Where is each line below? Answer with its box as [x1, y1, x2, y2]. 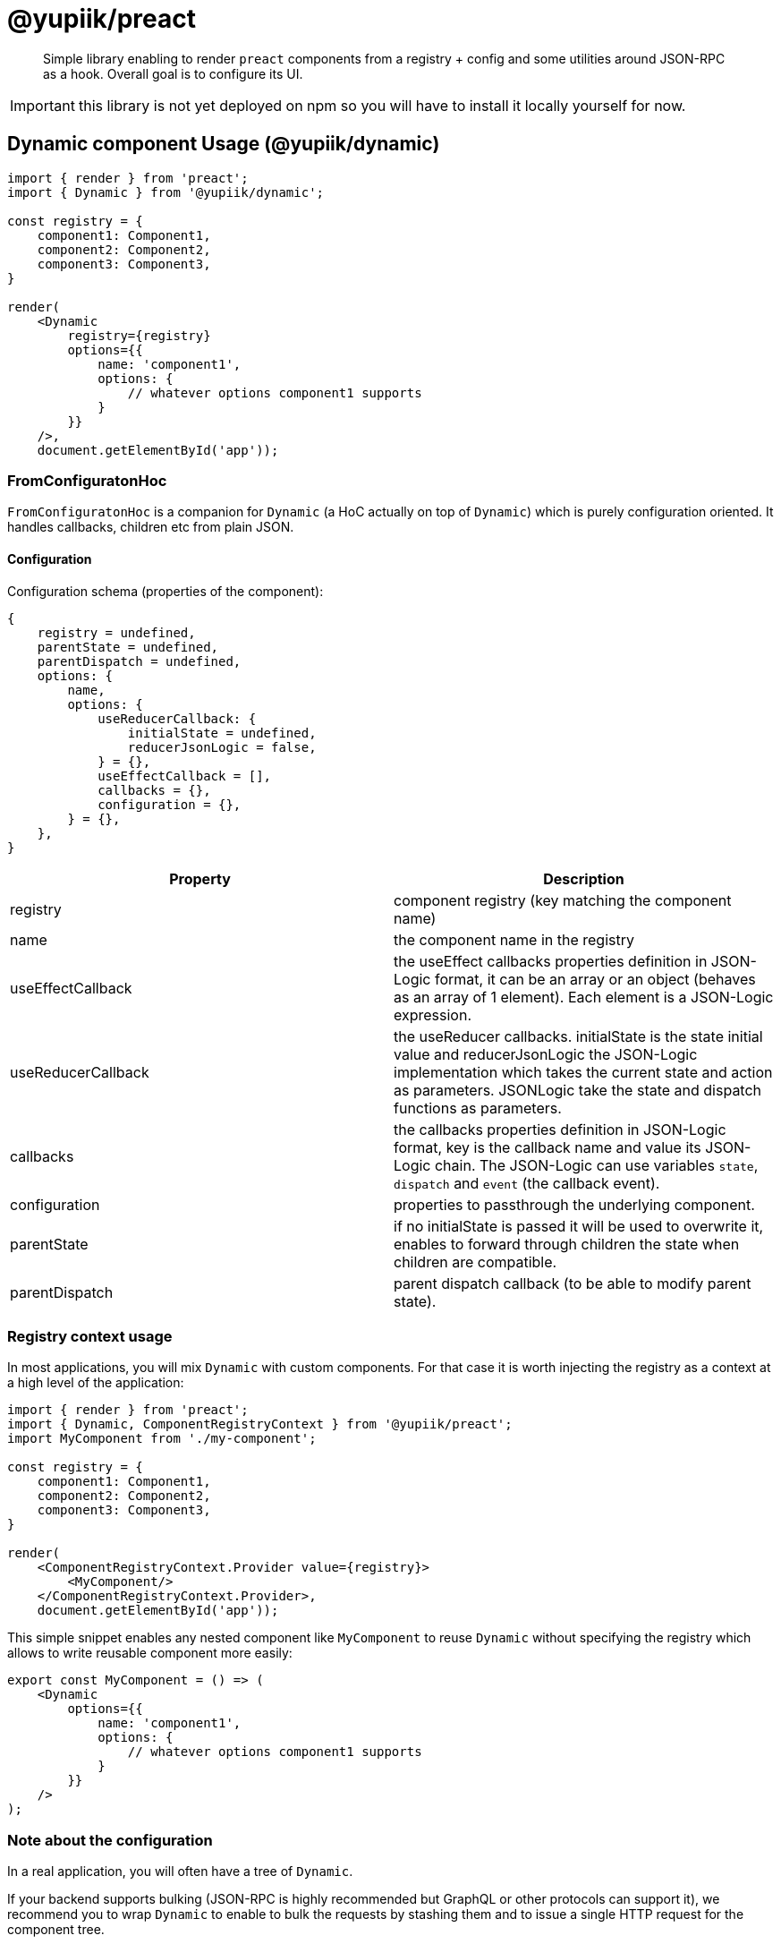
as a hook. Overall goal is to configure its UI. [43, 65, 303, 81]
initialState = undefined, [127, 725, 317, 740]
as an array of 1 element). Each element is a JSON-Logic [394, 987, 774, 1006]
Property [169, 869, 231, 888]
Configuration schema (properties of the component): [7, 583, 324, 599]
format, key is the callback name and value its [394, 1138, 701, 1156]
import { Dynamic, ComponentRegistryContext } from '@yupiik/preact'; [7, 1417, 513, 1432]
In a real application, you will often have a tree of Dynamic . [7, 1863, 353, 1880]
